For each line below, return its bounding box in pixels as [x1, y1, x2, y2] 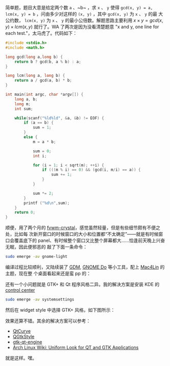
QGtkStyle [12, 333, 35, 339]
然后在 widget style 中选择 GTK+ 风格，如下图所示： [5, 307, 115, 313]
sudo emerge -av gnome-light [5, 254, 68, 259]
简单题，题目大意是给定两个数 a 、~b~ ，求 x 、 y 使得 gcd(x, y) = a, [5, 5, 153, 10]
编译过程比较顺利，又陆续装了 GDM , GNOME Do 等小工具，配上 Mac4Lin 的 [5, 264, 165, 270]
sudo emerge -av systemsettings [5, 297, 74, 302]
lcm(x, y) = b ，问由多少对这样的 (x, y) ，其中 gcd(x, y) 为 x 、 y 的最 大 [5, 11, 163, 17]
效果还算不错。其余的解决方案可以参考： [5, 317, 91, 324]
